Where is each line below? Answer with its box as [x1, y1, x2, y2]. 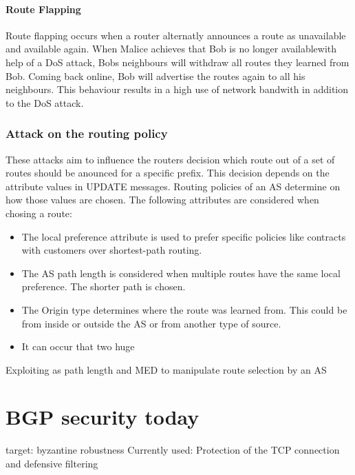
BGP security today [6, 403, 200, 431]
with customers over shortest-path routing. [21, 243, 202, 257]
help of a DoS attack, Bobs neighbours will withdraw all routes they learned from [6, 54, 349, 69]
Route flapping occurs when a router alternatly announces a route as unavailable [6, 28, 346, 42]
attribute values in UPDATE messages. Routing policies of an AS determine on [6, 179, 341, 193]
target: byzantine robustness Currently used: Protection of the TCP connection [6, 443, 340, 457]
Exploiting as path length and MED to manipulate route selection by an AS [6, 362, 327, 376]
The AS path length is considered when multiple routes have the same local [21, 265, 341, 280]
